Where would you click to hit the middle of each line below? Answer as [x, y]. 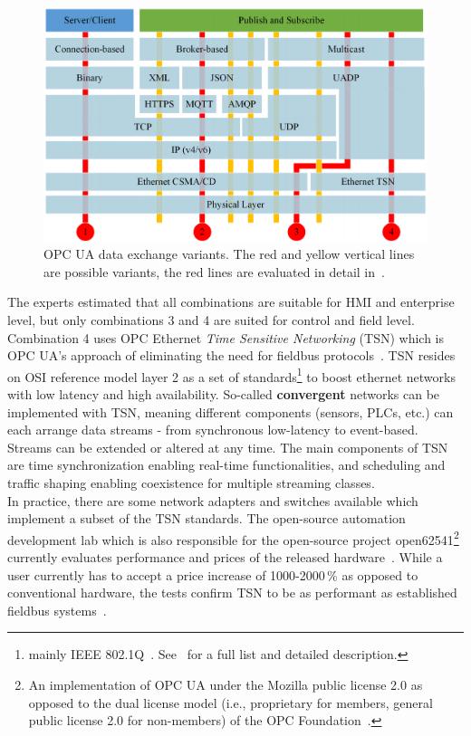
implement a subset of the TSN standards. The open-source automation [207, 518]
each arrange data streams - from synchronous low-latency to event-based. [213, 430]
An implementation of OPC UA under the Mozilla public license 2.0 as [226, 684]
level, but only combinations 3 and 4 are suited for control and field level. [211, 320]
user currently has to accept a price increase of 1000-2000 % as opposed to [213, 574]
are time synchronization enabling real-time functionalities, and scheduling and [226, 465]
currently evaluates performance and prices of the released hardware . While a [225, 557]
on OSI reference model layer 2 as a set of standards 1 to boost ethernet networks [231, 375]
